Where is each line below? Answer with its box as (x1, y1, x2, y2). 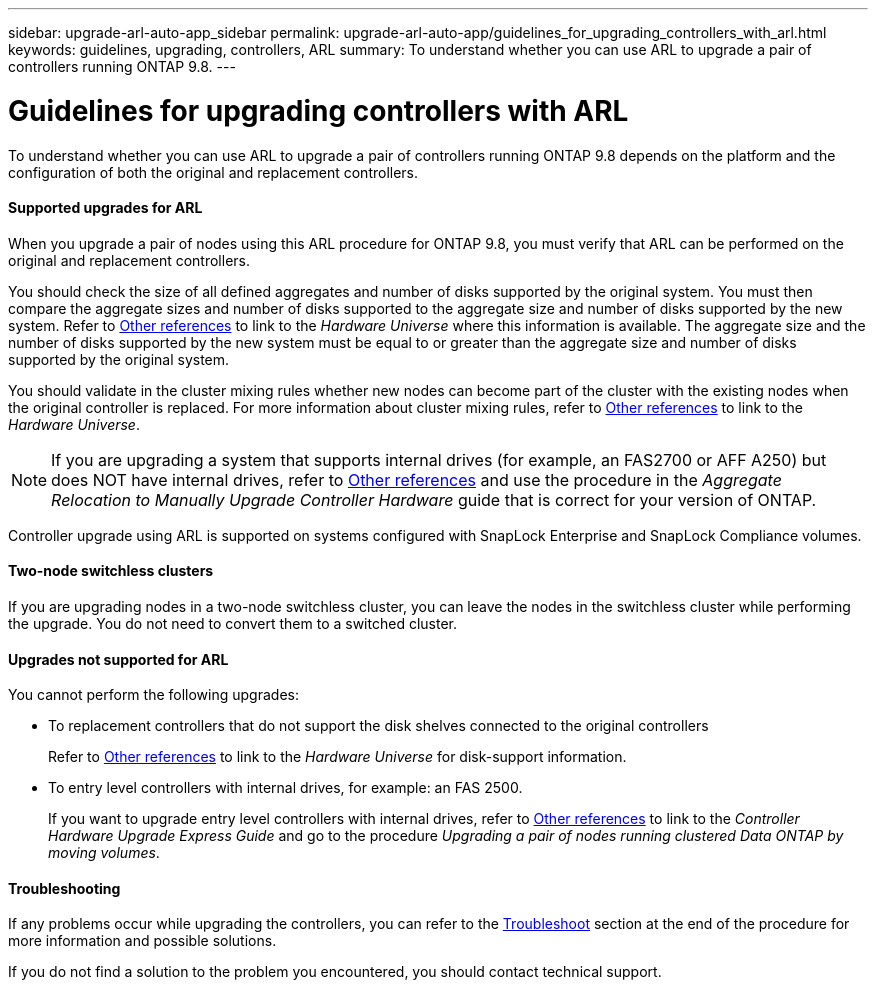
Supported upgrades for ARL (8, 199, 203, 217)
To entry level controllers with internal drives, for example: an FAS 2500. (48, 779, 523, 797)
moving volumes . (48, 844, 160, 862)
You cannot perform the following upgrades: (8, 686, 299, 704)
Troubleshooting (8, 879, 121, 897)
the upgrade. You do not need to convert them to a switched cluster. (8, 614, 457, 632)
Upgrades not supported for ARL (8, 650, 229, 668)
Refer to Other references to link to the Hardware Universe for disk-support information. (48, 748, 627, 766)
